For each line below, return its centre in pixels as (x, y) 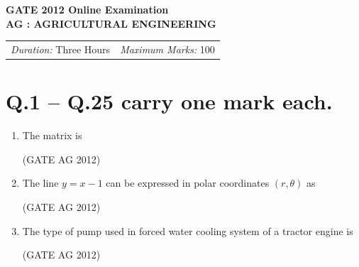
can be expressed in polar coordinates (188, 183)
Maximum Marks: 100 (167, 49)
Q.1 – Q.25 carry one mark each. (169, 101)
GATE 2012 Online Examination (87, 9)
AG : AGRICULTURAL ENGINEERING (111, 23)
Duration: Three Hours (61, 49)
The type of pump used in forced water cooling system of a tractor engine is (188, 230)
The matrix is (52, 135)
